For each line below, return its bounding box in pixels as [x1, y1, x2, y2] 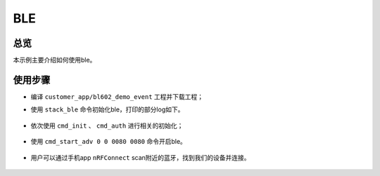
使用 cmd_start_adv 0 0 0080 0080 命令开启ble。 [30, 137, 186, 146]
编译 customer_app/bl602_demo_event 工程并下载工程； [30, 92, 204, 101]
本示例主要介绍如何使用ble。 [13, 56, 96, 65]
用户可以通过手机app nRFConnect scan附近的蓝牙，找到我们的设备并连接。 [30, 153, 251, 161]
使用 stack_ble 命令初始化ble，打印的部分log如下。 [30, 105, 184, 114]
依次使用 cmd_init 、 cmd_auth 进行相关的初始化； [30, 121, 184, 130]
